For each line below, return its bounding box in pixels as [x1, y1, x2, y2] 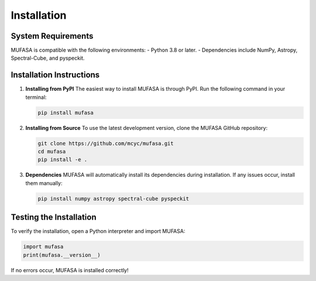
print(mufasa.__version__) [23, 252, 101, 258]
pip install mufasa [37, 109, 94, 116]
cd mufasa [37, 148, 66, 155]
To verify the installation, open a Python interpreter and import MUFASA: [11, 228, 186, 235]
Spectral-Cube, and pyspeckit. [11, 54, 85, 61]
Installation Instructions [11, 70, 100, 80]
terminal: [25, 94, 47, 101]
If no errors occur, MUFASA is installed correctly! [11, 266, 129, 273]
